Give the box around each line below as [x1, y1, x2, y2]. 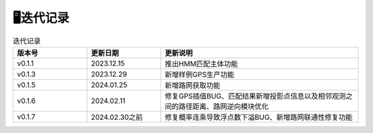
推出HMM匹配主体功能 [164, 59, 238, 68]
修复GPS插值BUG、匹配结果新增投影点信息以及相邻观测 [164, 91, 346, 101]
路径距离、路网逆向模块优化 [178, 101, 269, 111]
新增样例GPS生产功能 [164, 70, 235, 79]
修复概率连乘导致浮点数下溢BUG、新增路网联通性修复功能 [164, 112, 353, 122]
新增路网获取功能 [164, 80, 221, 90]
